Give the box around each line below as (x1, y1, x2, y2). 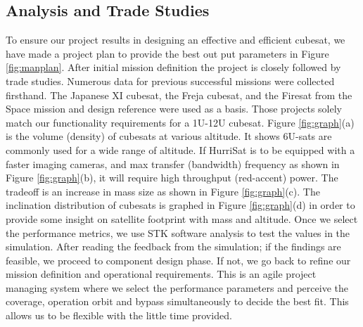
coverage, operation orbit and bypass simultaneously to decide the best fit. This (6, 294, 349, 309)
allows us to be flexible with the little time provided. (6, 308, 232, 323)
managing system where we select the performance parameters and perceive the (6, 280, 348, 295)
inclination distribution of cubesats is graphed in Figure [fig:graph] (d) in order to (6, 198, 355, 212)
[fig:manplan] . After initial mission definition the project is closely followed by (6, 60, 341, 75)
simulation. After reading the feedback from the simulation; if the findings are (6, 239, 341, 254)
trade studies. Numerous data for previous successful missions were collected (6, 73, 335, 88)
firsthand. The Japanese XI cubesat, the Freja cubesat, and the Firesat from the (6, 87, 352, 102)
